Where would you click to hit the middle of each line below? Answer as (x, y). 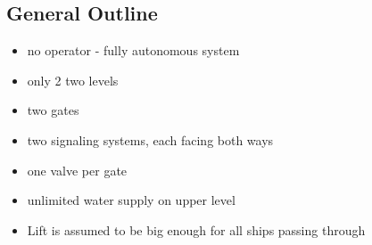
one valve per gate (77, 170)
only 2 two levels (73, 80)
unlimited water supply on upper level (131, 200)
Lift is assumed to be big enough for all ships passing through (196, 229)
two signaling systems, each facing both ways (150, 139)
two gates (53, 110)
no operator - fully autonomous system (133, 50)
